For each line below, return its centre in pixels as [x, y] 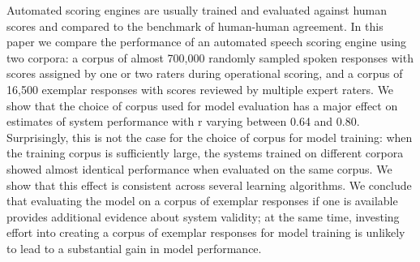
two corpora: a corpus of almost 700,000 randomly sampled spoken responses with [210, 57]
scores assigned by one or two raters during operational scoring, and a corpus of [205, 73]
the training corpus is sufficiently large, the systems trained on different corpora [205, 153]
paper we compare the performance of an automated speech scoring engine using [207, 42]
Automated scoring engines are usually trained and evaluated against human [197, 10]
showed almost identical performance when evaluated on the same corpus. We [199, 168]
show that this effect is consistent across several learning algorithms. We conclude [209, 185]
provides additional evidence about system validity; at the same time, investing [203, 216]
